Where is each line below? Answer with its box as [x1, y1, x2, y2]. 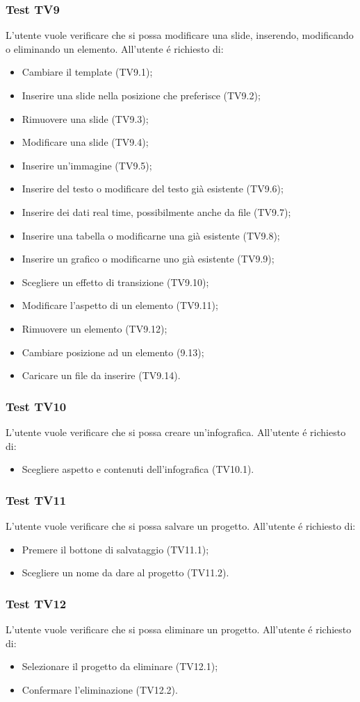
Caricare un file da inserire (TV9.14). [22, 368, 181, 383]
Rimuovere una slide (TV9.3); [22, 111, 149, 126]
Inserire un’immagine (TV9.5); [22, 158, 152, 172]
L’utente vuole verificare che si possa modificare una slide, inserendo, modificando [6, 28, 354, 42]
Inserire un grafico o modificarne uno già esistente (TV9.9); [22, 251, 275, 266]
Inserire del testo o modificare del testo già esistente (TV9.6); [22, 181, 284, 196]
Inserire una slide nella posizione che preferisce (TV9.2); [22, 88, 261, 102]
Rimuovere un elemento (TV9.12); [22, 321, 167, 335]
